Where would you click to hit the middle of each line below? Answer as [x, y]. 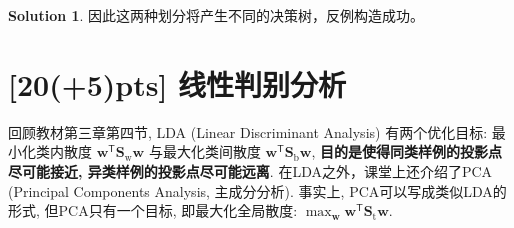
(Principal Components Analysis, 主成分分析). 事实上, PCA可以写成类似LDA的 [257, 190]
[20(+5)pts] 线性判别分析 [177, 83]
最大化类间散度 [211, 151]
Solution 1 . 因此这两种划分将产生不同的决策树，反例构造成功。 [216, 15]
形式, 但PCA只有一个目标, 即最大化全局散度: [153, 210]
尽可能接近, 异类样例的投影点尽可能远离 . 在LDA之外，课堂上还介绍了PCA [250, 170]
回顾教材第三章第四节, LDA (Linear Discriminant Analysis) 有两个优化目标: [248, 131]
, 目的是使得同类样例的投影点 [407, 151]
